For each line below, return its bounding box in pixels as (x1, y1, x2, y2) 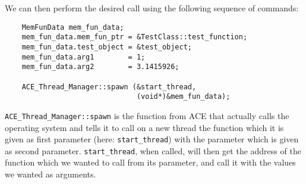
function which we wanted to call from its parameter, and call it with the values (5, 156, 296, 169)
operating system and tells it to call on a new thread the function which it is (5, 121, 284, 133)
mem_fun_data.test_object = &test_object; (21, 42, 192, 51)
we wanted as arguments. (5, 168, 96, 180)
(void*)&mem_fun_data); (136, 92, 231, 101)
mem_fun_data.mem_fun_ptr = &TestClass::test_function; (21, 33, 248, 42)
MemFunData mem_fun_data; (21, 23, 124, 32)
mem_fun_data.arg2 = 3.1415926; (21, 63, 179, 71)
